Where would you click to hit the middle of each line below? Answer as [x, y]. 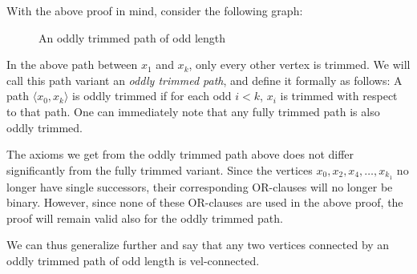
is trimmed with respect [339, 96]
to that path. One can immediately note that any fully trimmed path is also [193, 111]
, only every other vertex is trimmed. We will [300, 64]
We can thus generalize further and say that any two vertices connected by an [198, 245]
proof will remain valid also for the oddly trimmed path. [145, 218]
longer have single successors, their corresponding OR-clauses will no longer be [200, 186]
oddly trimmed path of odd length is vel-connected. [133, 260]
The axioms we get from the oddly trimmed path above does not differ [180, 154]
